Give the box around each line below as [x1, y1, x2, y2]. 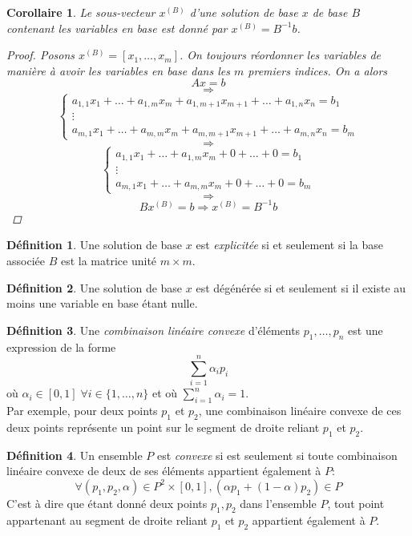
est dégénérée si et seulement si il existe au [196, 279, 406, 296]
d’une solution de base [189, 4, 298, 20]
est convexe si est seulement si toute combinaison [156, 446, 398, 463]
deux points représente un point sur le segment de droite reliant [6, 418, 320, 435]
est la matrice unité [60, 252, 157, 269]
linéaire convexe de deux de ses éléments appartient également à [6, 462, 321, 479]
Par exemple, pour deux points [6, 402, 158, 419]
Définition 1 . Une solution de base [6, 236, 183, 253]
